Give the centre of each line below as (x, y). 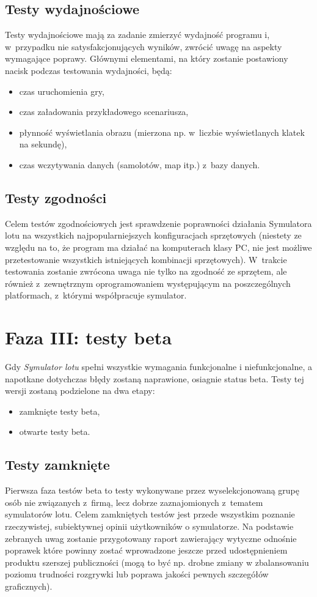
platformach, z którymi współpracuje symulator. (96, 295)
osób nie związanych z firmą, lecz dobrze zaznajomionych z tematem (134, 502)
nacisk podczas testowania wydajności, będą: (89, 70)
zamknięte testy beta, (60, 411)
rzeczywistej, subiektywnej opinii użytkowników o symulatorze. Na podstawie (149, 526)
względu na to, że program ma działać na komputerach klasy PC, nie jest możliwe (158, 247)
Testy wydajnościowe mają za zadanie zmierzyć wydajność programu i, (137, 35)
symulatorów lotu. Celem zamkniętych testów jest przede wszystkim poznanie (150, 514)
